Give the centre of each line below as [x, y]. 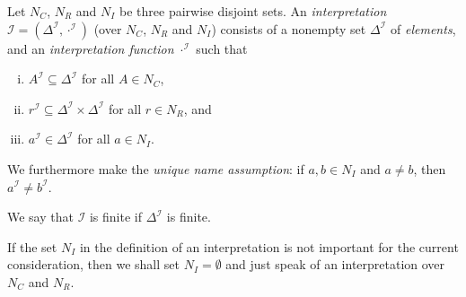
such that [222, 48]
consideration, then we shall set [93, 264]
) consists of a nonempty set [289, 28]
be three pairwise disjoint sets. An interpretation [253, 11]
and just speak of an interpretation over [335, 264]
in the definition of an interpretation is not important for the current [269, 246]
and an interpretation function [91, 48]
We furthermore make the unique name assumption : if [156, 168]
